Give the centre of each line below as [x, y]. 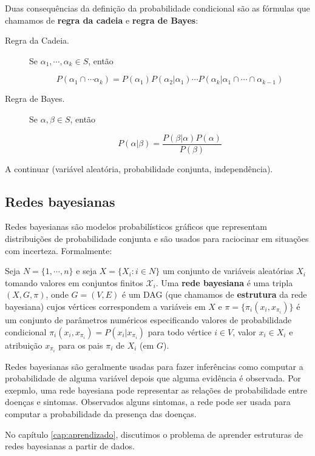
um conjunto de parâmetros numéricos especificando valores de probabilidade [148, 319]
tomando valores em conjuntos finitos [74, 282]
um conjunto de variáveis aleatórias [228, 271]
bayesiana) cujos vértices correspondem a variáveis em [105, 306]
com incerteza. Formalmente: [59, 250]
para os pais [81, 345]
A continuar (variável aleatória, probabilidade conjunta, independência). [139, 168]
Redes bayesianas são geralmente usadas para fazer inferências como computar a [154, 366]
